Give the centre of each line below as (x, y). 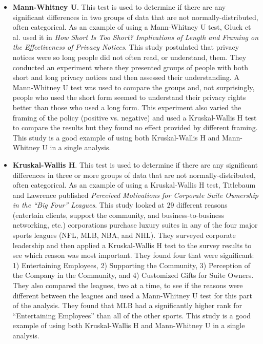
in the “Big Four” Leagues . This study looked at (88, 205)
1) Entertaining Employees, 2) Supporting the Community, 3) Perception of (131, 265)
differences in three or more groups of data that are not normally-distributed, (134, 175)
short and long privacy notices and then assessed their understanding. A (126, 77)
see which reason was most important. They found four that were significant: (133, 255)
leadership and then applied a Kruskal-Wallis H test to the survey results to (132, 245)
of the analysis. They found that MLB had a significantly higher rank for (127, 305)
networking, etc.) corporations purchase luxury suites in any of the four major (135, 225)
